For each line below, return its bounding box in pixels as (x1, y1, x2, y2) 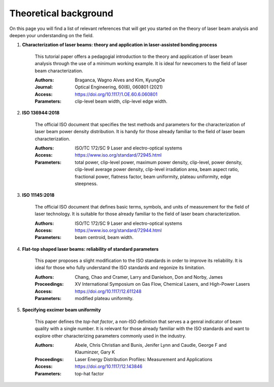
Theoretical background (9, 8, 114, 19)
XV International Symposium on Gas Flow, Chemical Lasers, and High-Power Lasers (75, 281, 250, 287)
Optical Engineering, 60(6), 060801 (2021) (75, 84, 163, 90)
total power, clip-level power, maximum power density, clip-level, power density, (75, 159, 243, 165)
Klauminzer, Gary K (75, 349, 115, 355)
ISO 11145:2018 (22, 192, 55, 198)
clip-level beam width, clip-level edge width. (75, 98, 167, 104)
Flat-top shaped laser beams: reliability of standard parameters (22, 246, 159, 252)
